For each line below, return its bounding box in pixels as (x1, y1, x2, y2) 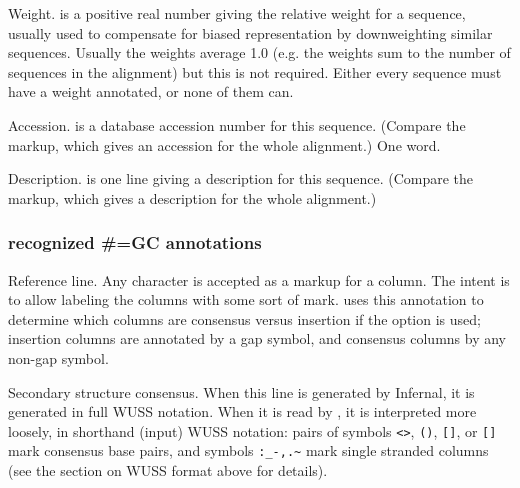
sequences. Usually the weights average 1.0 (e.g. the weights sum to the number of (8, 42, 511, 63)
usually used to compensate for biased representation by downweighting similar (8, 22, 493, 43)
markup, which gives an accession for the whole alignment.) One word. (8, 134, 441, 155)
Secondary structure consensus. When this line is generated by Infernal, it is (8, 381, 475, 402)
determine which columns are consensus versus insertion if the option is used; (8, 308, 481, 329)
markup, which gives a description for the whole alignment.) (8, 187, 377, 208)
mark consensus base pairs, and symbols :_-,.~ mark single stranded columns (8, 440, 489, 461)
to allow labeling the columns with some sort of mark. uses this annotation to (8, 289, 484, 310)
